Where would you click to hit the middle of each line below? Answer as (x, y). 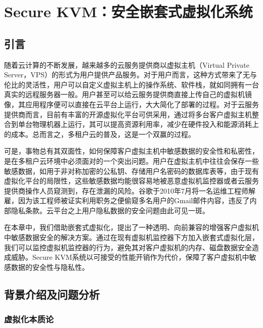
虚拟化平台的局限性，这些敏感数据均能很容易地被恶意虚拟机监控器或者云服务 (131, 181)
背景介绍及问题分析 (52, 294)
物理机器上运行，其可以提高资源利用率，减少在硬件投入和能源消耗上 (145, 124)
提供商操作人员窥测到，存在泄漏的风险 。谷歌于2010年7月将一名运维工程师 (126, 190)
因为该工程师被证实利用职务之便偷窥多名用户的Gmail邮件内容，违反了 (134, 200)
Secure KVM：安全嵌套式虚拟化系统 (128, 11)
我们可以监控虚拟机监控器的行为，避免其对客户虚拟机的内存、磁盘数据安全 (128, 247)
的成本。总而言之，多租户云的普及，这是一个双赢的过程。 (100, 134)
